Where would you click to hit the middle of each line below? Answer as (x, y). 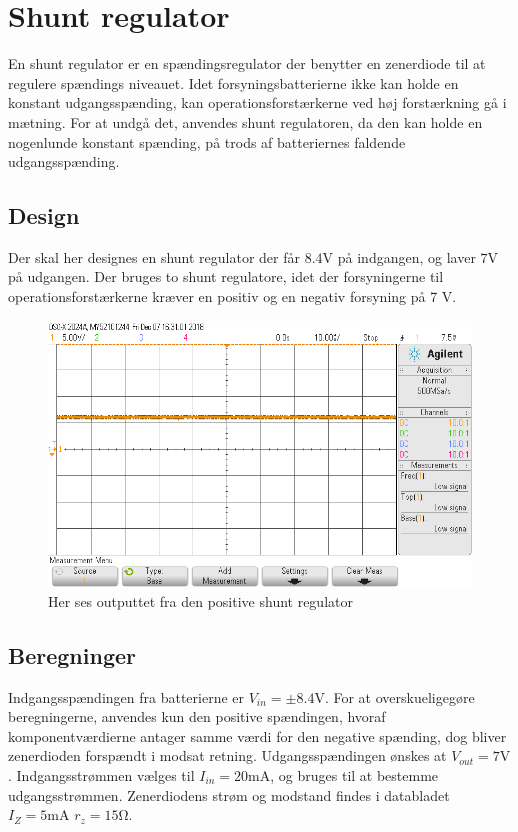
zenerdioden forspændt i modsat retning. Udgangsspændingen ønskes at (227, 755)
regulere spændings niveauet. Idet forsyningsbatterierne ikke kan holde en (233, 82)
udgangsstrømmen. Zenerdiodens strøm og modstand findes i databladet (229, 794)
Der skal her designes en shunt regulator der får (154, 256)
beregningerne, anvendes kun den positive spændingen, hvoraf (197, 716)
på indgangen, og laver (406, 256)
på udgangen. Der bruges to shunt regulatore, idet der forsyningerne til (226, 276)
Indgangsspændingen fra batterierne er (126, 696)
